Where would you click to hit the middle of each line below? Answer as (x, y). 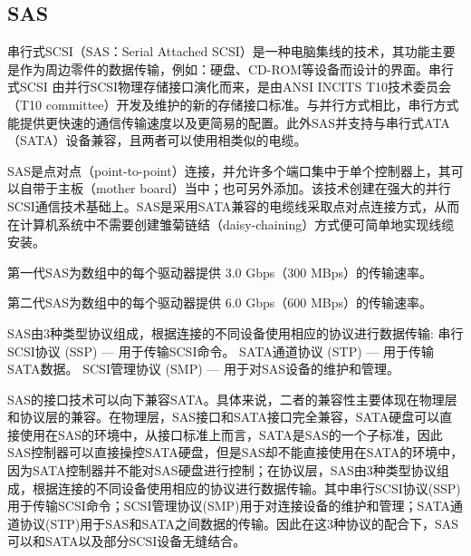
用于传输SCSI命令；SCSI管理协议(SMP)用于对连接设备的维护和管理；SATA (229, 506)
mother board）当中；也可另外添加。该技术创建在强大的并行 (273, 188)
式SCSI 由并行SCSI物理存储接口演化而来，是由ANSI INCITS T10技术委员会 (229, 87)
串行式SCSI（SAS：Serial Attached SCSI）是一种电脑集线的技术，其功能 (219, 51)
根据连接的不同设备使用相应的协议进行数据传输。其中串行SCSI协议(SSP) (246, 488)
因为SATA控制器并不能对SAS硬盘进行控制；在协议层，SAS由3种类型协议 (222, 470)
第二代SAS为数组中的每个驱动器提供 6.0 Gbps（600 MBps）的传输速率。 (220, 302)
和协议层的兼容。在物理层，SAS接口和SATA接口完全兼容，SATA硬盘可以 (224, 417)
